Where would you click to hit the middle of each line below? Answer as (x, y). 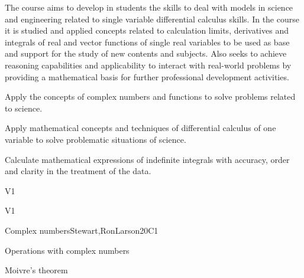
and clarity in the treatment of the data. (78, 171)
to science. (24, 108)
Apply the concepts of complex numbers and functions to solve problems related (150, 97)
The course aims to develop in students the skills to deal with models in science (149, 7)
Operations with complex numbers (67, 250)
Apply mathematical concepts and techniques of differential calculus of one (140, 128)
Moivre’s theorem (36, 270)
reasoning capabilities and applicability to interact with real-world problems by (148, 65)
